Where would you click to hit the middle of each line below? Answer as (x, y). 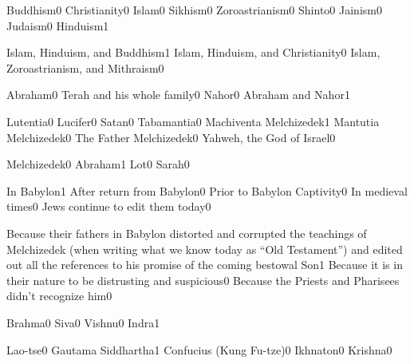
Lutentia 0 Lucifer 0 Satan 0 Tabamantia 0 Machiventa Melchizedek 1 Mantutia (193, 121)
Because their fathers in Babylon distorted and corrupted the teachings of (187, 233)
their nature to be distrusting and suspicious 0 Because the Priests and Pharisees (203, 280)
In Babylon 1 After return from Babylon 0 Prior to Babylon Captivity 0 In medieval (207, 190)
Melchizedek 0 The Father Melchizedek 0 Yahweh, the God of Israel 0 (171, 137)
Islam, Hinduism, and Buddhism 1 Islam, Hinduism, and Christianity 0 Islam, (193, 52)
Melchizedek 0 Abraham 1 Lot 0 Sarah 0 (98, 164)
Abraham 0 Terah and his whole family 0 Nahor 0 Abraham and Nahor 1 (178, 95)
